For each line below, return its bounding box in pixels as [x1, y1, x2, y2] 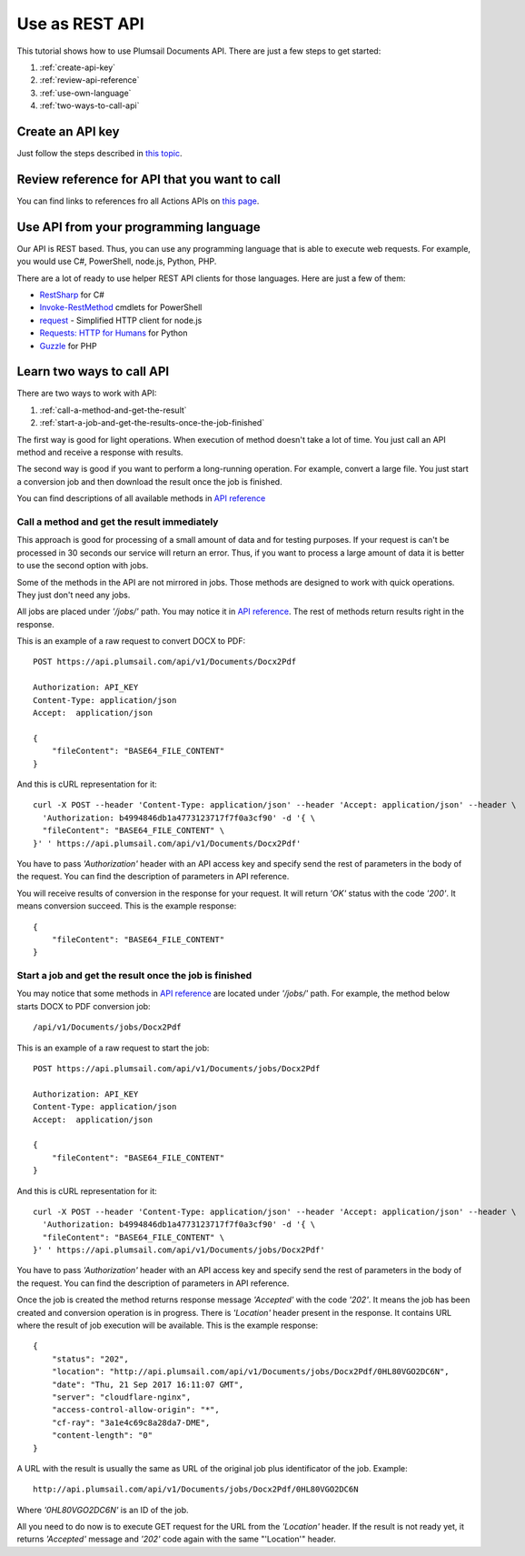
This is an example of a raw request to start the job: [16, 1042, 210, 1053]
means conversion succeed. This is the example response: [16, 900, 237, 911]
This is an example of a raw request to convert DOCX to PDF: [16, 636, 246, 647]
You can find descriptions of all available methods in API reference [16, 493, 266, 504]
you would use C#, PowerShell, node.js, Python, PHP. [16, 256, 217, 267]
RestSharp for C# [39, 289, 104, 300]
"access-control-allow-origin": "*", [51, 1405, 220, 1415]
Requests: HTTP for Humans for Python [39, 327, 188, 338]
